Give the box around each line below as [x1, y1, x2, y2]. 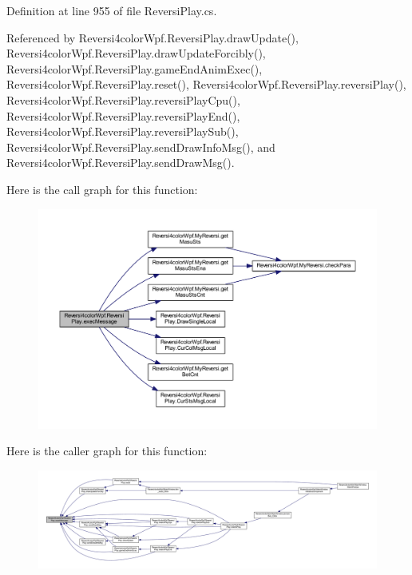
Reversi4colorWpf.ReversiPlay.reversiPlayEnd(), [6, 107, 240, 124]
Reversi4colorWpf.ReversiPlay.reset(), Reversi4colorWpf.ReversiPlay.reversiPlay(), [6, 76, 406, 93]
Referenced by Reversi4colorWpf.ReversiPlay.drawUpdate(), [6, 29, 299, 46]
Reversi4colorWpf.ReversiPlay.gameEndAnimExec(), [6, 60, 263, 77]
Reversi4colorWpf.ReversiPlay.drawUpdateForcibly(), [6, 45, 266, 61]
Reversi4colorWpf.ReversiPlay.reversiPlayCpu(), [6, 91, 240, 108]
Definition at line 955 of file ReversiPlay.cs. [6, 2, 217, 18]
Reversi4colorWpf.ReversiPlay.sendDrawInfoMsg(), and [6, 138, 275, 155]
